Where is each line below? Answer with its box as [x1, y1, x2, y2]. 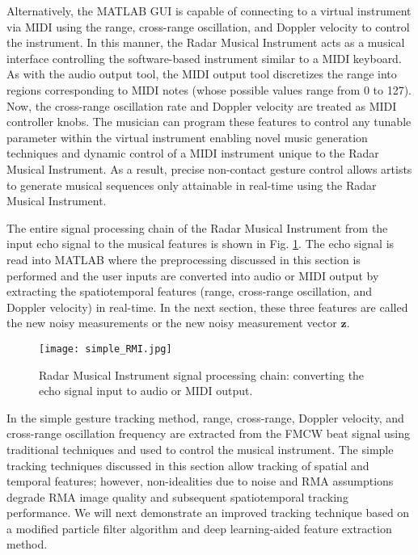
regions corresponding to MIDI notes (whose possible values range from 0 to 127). [6, 81, 412, 98]
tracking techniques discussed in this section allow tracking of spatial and [6, 456, 369, 473]
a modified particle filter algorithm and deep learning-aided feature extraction [6, 519, 392, 536]
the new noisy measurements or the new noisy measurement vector [6, 314, 337, 331]
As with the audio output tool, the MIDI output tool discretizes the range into [6, 65, 397, 82]
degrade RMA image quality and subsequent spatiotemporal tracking [6, 488, 348, 505]
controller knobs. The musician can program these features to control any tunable [6, 113, 412, 130]
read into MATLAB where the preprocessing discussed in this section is [6, 250, 361, 267]
